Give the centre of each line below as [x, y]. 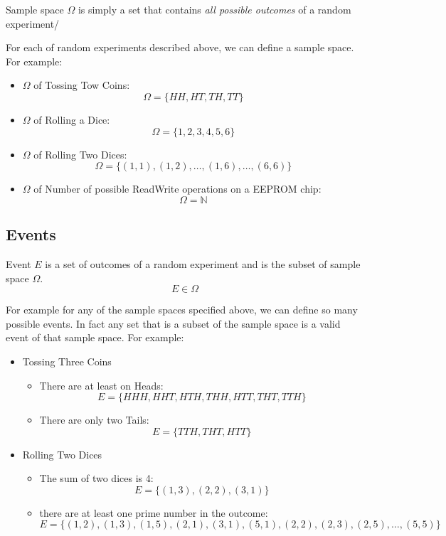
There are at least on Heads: [101, 385]
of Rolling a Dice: [72, 119]
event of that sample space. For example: [95, 337]
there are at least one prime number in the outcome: [154, 512]
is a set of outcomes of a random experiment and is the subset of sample [203, 263]
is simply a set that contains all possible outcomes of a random [214, 9]
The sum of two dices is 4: [96, 478]
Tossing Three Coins [67, 361]
